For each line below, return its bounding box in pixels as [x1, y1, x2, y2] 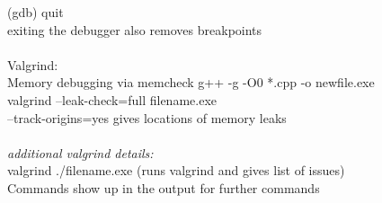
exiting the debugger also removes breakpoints [7, 20, 262, 39]
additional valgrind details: [7, 143, 154, 162]
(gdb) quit [7, 3, 64, 21]
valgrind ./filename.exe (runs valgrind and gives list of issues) [7, 161, 345, 180]
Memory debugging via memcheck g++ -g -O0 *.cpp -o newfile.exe [7, 73, 375, 92]
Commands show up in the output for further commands [7, 178, 320, 197]
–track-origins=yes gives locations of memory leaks [7, 108, 287, 127]
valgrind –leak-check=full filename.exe [7, 90, 217, 109]
